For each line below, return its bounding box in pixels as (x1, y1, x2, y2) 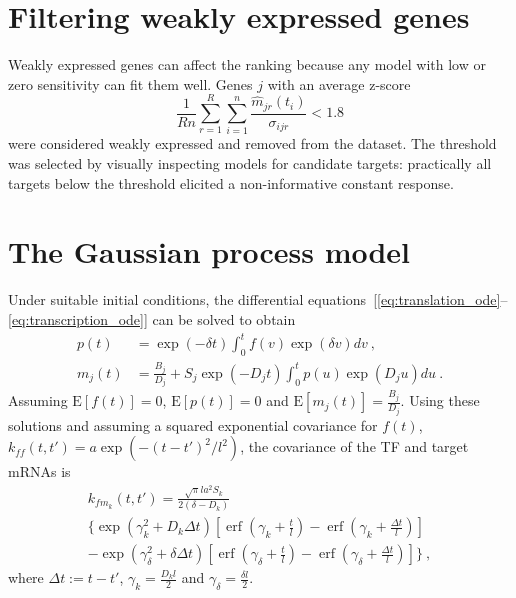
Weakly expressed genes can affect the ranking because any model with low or (8, 54, 486, 75)
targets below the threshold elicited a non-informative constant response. (8, 172, 454, 193)
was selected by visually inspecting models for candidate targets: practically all (8, 153, 492, 174)
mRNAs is (8, 461, 71, 482)
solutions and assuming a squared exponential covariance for (8, 414, 378, 435)
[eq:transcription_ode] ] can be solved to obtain (8, 308, 296, 329)
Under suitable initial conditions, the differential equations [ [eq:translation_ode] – (8, 289, 508, 310)
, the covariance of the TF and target (240, 436, 469, 457)
